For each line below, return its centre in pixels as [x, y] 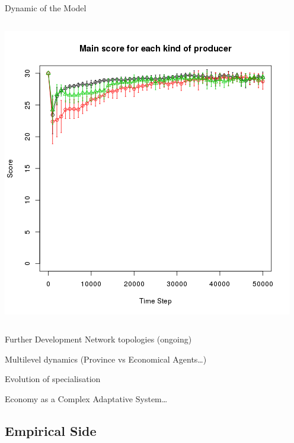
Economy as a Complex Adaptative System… [86, 398]
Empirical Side [51, 430]
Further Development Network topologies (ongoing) [98, 339]
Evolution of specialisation [53, 379]
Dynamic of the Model [46, 8]
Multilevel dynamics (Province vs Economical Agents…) [106, 359]
